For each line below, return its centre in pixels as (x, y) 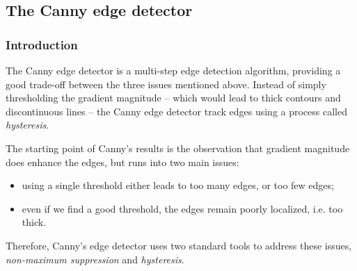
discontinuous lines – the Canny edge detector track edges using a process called (176, 111)
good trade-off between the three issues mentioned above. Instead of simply (166, 84)
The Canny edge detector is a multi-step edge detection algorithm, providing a (173, 70)
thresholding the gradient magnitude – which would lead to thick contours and (173, 98)
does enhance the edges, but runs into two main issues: (122, 162)
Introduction (42, 44)
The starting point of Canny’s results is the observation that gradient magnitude (178, 148)
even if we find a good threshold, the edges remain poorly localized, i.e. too (182, 208)
